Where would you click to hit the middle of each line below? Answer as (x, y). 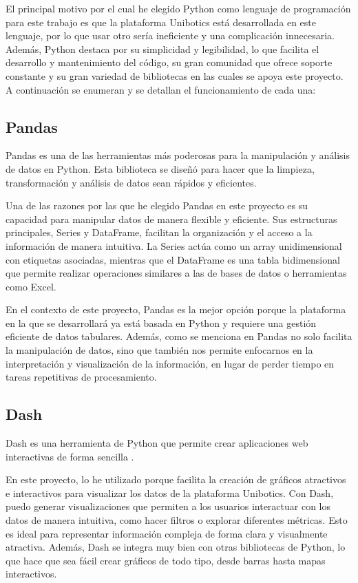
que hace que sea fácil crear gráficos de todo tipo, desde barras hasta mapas (166, 560)
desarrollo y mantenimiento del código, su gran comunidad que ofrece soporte (169, 62)
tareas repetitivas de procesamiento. (81, 377)
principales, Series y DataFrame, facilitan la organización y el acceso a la (159, 232)
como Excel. (31, 286)
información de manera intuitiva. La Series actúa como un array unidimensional (174, 245)
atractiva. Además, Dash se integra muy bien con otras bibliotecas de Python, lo (176, 547)
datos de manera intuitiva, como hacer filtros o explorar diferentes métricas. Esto (177, 520)
